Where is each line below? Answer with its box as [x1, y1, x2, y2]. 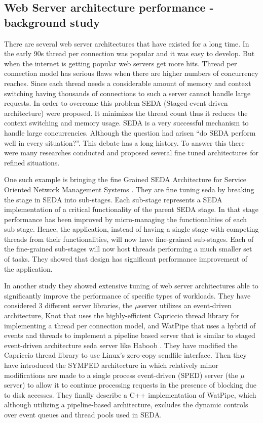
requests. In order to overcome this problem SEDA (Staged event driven [4, 98, 228, 108]
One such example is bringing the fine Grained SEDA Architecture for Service [4, 174, 247, 185]
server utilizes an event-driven [139, 300, 232, 311]
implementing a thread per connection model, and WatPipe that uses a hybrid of [4, 320, 256, 330]
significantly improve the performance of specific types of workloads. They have [4, 290, 251, 301]
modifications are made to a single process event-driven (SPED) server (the [4, 369, 238, 380]
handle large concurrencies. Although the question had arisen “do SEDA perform [4, 127, 256, 138]
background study [4, 14, 100, 30]
